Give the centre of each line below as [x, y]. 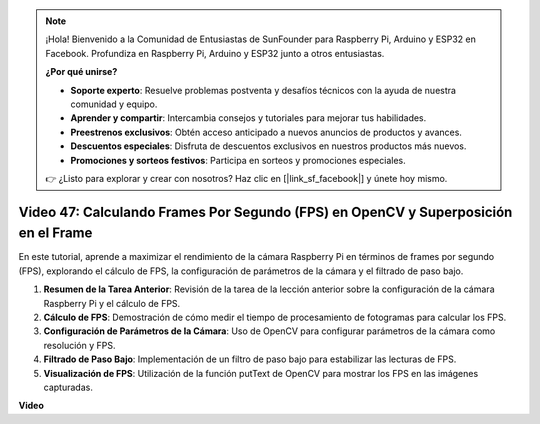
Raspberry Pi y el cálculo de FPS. [112, 303]
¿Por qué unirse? [81, 72]
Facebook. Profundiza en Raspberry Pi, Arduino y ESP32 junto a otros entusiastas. [215, 53]
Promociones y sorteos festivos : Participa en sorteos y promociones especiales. [238, 160]
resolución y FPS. [79, 345]
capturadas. [68, 387]
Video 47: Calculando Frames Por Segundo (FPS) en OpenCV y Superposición [265, 211]
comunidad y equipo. [114, 104]
